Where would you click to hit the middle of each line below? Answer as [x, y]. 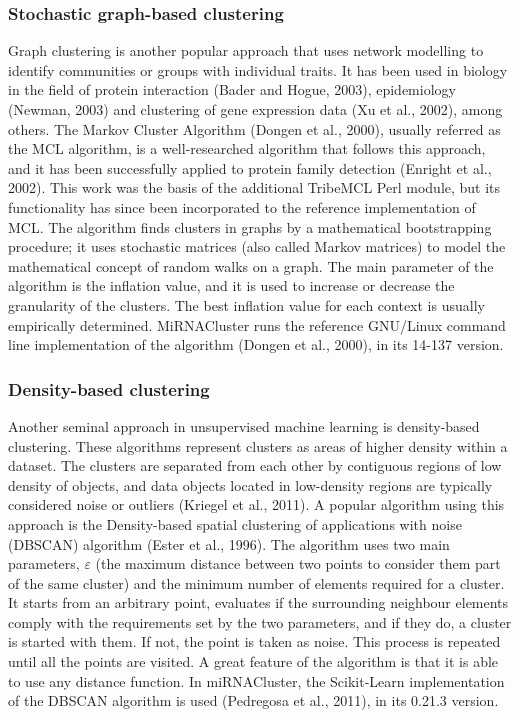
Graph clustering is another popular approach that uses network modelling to [246, 50]
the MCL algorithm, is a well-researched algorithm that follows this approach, [247, 148]
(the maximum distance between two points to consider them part [298, 563]
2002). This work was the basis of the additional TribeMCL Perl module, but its [254, 187]
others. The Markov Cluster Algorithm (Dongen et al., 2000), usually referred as [254, 128]
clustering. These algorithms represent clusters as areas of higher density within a [258, 445]
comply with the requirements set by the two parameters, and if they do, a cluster [260, 621]
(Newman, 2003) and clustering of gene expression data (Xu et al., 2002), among [255, 109]
